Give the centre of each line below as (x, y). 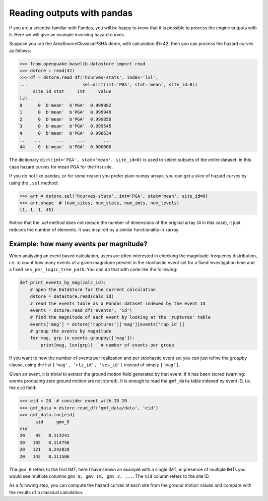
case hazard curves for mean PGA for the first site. (61, 167)
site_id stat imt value (72, 91)
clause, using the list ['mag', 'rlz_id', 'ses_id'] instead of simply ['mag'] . (95, 365)
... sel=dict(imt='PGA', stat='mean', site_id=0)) (109, 84)
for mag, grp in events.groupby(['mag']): (82, 338)
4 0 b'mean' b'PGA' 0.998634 (66, 133)
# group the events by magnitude (71, 331)
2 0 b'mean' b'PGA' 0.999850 (66, 119)
